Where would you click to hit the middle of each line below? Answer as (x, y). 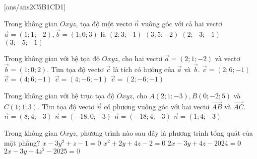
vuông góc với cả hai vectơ (182, 23)
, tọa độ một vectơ (104, 23)
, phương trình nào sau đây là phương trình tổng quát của (164, 133)
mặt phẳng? (22, 142)
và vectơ (227, 58)
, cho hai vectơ (140, 58)
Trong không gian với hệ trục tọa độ (59, 95)
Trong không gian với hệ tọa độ (52, 58)
